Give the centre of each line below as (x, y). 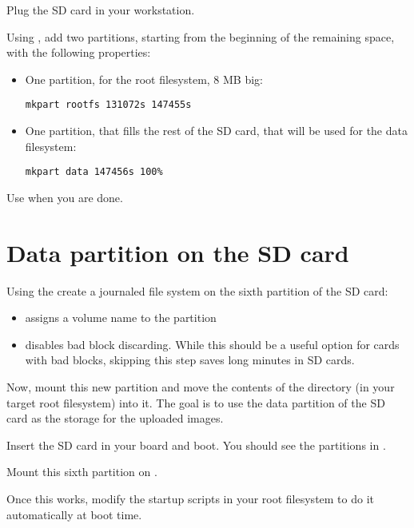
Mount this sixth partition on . (82, 472)
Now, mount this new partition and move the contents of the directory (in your (201, 386)
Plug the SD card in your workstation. (101, 10)
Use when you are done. (65, 197)
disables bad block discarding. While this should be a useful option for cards (212, 344)
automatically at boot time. (74, 514)
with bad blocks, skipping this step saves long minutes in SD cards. (190, 360)
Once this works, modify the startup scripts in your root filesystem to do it (191, 498)
